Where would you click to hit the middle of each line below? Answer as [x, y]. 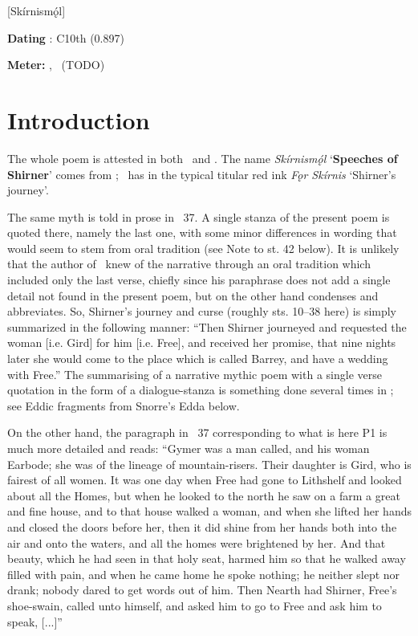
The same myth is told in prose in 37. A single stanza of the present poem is [199, 216]
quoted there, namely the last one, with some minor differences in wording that [202, 232]
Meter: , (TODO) [56, 65]
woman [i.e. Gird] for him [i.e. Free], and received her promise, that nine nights [202, 342]
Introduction [79, 119]
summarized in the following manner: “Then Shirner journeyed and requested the [207, 326]
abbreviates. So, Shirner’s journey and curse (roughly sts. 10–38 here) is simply [202, 311]
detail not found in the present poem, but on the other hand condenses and [193, 295]
